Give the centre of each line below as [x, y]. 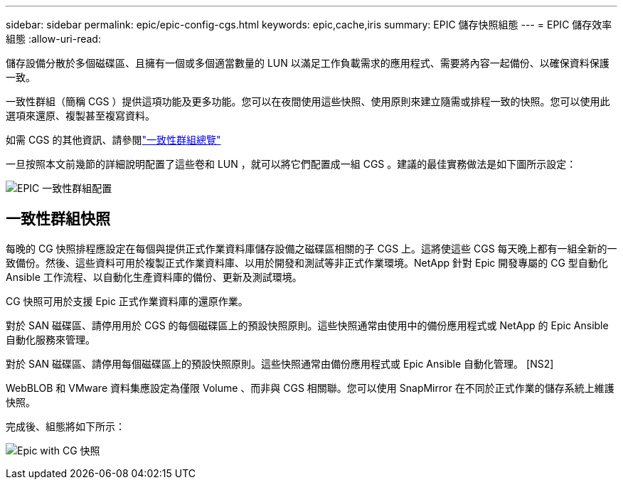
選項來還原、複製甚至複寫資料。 [80, 116]
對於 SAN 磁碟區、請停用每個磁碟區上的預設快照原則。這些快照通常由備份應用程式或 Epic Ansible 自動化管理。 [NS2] [280, 363]
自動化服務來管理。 [50, 339]
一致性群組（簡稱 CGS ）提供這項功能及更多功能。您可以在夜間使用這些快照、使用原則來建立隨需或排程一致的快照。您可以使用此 [308, 101]
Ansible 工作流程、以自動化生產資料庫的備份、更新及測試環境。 [154, 277]
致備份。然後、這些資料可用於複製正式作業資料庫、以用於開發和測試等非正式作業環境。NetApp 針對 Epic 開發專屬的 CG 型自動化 [307, 262]
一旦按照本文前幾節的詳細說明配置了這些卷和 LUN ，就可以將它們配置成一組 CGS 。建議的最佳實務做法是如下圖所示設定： [291, 164]
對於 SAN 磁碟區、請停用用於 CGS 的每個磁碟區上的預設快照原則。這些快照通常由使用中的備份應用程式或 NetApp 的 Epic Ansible [307, 325]
